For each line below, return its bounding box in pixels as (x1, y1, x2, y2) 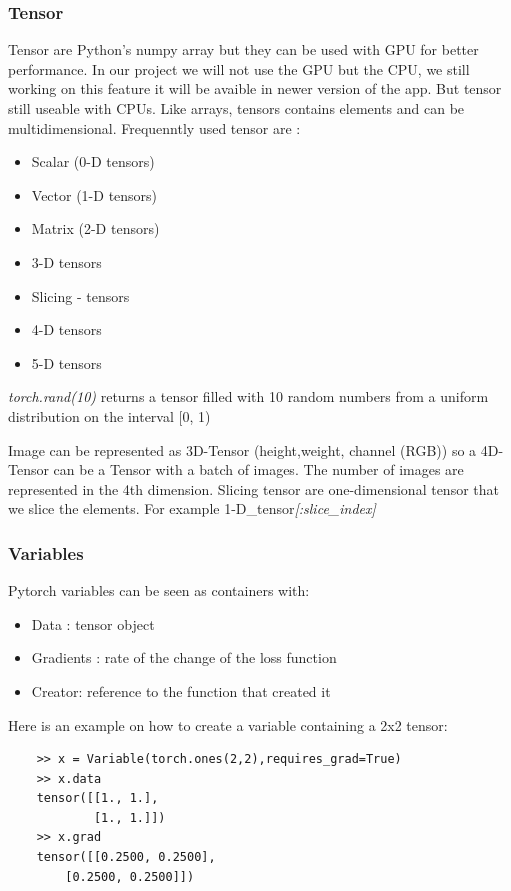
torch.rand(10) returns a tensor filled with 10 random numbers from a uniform (8, 386, 489, 407)
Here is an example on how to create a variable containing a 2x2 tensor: (8, 714, 448, 735)
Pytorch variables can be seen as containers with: (8, 580, 310, 601)
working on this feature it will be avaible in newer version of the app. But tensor (8, 78, 502, 99)
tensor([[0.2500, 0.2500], (36, 850, 216, 865)
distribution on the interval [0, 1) (8, 405, 211, 426)
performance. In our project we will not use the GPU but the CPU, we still (8, 58, 470, 79)
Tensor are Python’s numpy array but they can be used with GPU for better (8, 39, 479, 60)
